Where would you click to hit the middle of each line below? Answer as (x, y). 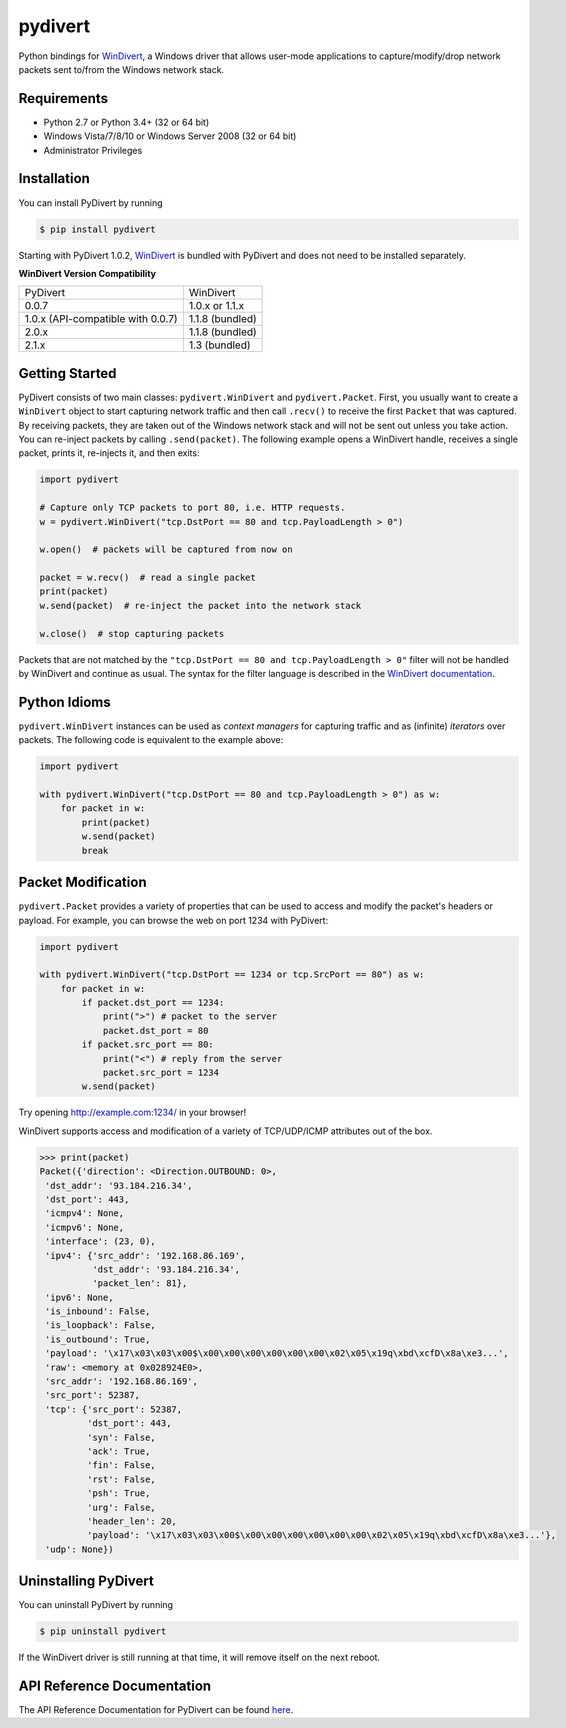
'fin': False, (121, 1465)
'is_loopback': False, (101, 1325)
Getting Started (67, 373)
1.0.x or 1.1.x (216, 306)
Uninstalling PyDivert (86, 1581)
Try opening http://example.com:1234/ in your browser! (132, 1112)
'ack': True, (118, 1451)
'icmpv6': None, (85, 1227)
